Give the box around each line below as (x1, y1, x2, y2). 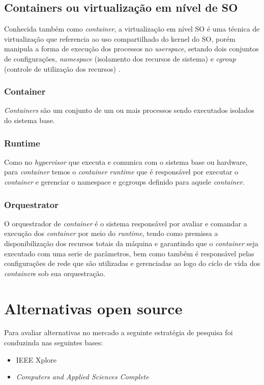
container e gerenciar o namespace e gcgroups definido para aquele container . (4, 176, 245, 187)
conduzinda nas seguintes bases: (4, 337, 103, 348)
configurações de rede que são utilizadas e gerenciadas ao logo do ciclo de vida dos (4, 258, 260, 269)
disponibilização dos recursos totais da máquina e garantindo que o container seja (4, 238, 258, 248)
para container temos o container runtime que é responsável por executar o (4, 166, 239, 177)
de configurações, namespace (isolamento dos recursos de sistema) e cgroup (4, 53, 236, 64)
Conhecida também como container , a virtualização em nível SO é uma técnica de (4, 23, 260, 34)
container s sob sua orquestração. (4, 268, 105, 278)
